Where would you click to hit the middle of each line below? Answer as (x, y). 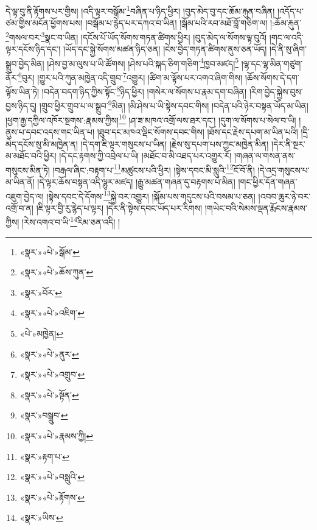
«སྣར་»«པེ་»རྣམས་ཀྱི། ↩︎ (57, 436)
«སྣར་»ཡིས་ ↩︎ (41, 518)
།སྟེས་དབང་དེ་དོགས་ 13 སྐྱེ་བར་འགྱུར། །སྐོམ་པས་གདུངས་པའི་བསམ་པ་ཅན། (151, 195)
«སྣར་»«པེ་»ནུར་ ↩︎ (49, 354)
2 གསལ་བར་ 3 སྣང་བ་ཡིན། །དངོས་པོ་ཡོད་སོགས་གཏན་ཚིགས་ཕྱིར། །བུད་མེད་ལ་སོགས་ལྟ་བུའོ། (136, 36)
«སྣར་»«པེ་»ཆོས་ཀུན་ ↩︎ (57, 272)
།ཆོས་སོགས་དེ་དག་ (272, 77)
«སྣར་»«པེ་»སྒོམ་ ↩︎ (50, 251)
